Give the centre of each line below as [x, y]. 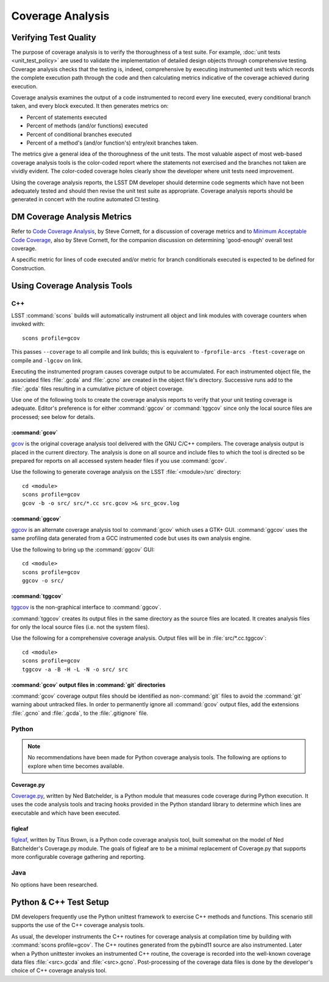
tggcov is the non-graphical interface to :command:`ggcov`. [86, 607]
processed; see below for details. [53, 417]
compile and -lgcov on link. [47, 360]
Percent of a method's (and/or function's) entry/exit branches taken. [112, 143]
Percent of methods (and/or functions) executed [87, 126]
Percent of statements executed [67, 117]
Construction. [28, 268]
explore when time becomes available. [76, 766]
